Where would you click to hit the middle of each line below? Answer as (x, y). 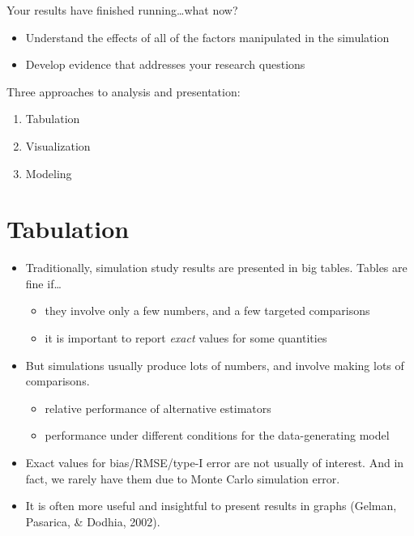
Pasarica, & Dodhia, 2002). (93, 521)
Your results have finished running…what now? (122, 10)
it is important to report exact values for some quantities (186, 338)
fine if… (43, 283)
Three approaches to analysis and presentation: (124, 91)
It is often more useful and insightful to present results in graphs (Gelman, (211, 506)
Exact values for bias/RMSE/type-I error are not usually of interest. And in (215, 463)
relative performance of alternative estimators (158, 408)
